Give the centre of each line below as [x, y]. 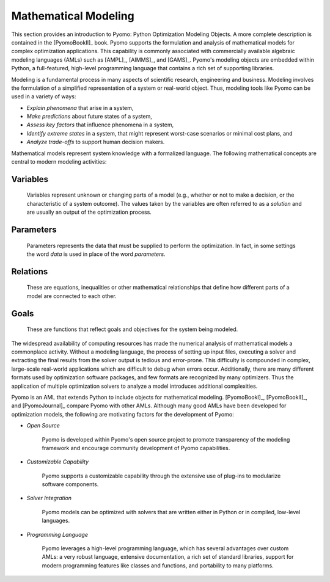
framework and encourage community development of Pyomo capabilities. [136, 448]
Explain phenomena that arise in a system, [80, 107]
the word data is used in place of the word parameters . [96, 254]
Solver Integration [49, 498]
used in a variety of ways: [44, 96]
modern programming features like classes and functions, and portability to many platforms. [158, 566]
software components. [70, 484]
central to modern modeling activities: [59, 162]
